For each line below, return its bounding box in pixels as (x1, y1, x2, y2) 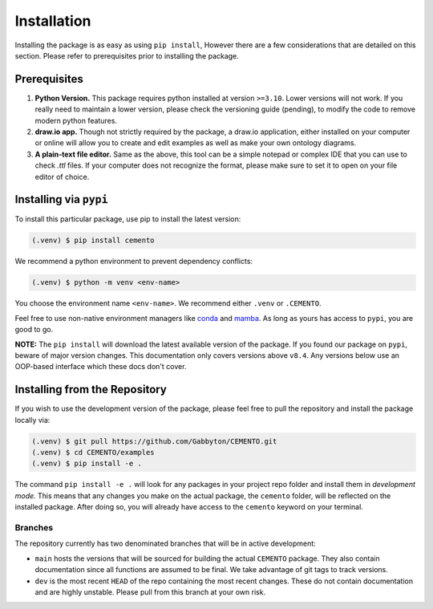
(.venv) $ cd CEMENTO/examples (31, 448, 156, 457)
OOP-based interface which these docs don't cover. (14, 362, 187, 371)
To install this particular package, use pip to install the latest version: (14, 214, 241, 224)
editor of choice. (34, 172, 90, 181)
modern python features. (34, 116, 118, 125)
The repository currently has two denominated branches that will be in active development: (14, 538, 316, 549)
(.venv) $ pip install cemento (31, 236, 156, 245)
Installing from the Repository (14, 383, 168, 396)
